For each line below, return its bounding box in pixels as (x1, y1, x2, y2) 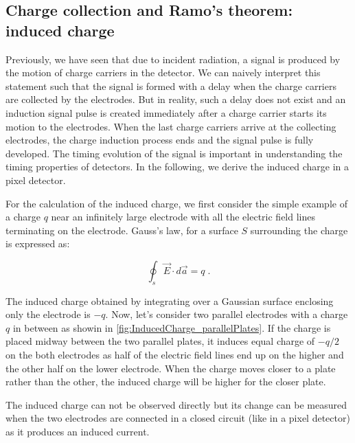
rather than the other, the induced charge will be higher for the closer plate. (5, 374, 326, 389)
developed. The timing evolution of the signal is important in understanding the (5, 146, 343, 160)
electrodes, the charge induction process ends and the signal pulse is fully (5, 133, 314, 147)
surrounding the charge (250, 223, 348, 237)
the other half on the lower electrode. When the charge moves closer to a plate (5, 361, 336, 375)
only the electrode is (5, 307, 91, 321)
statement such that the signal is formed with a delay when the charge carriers (5, 78, 336, 93)
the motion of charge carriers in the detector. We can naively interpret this (5, 65, 321, 80)
